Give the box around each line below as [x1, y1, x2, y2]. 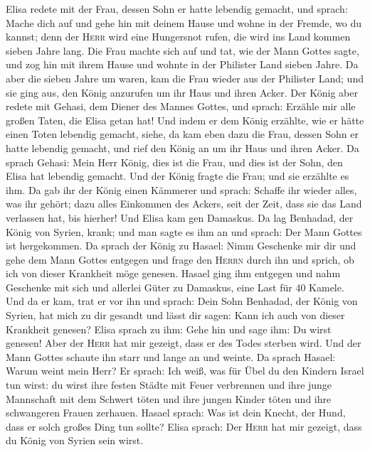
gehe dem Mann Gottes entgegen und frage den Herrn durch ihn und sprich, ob [6, 252, 354, 267]
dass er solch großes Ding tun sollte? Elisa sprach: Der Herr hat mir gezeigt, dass [6, 419, 362, 434]
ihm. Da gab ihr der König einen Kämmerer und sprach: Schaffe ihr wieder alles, [6, 182, 357, 197]
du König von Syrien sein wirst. [6, 433, 144, 448]
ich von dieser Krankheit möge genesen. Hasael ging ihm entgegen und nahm [6, 266, 341, 281]
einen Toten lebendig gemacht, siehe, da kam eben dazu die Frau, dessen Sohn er [6, 127, 359, 141]
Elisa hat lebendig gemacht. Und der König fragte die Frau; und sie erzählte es [6, 168, 349, 183]
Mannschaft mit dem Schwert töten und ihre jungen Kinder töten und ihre [6, 391, 332, 406]
